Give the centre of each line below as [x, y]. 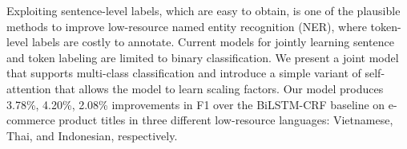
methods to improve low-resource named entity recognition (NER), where [187, 26]
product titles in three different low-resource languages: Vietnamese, [226, 120]
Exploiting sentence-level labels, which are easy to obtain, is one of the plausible [203, 10]
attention [29, 88]
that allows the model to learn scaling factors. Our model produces [219, 88]
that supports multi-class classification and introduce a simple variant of [184, 73]
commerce [31, 120]
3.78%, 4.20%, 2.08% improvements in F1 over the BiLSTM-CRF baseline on [196, 104]
